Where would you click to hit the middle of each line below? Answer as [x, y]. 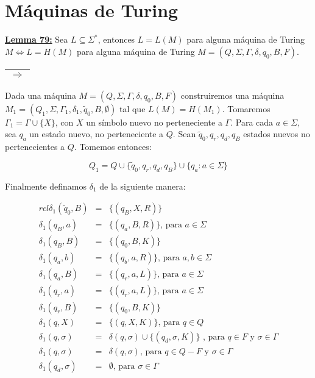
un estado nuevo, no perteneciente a [97, 134]
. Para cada [252, 122]
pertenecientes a [35, 147]
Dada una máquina [41, 95]
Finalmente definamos [46, 186]
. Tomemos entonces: [113, 147]
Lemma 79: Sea [37, 39]
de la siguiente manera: [143, 186]
